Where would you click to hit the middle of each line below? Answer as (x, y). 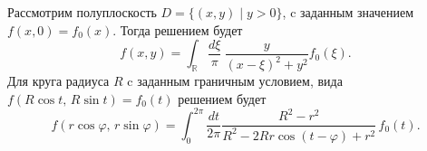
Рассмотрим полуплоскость (82, 12)
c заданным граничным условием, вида (235, 81)
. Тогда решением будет (178, 29)
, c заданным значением (348, 12)
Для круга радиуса (58, 81)
